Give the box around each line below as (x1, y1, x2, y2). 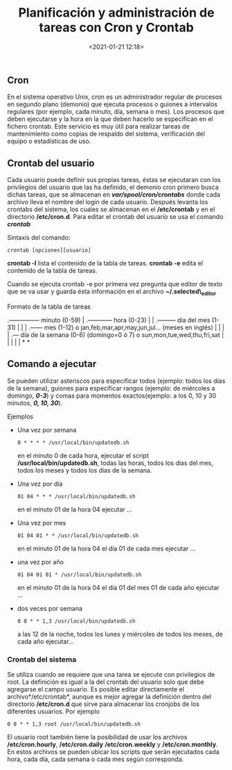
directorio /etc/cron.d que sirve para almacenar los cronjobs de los (7, 700, 199, 708)
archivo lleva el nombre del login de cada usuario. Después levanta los (7, 198, 208, 206)
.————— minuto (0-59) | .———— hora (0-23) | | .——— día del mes (7, 316, 211, 324)
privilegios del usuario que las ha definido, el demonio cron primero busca (7, 183, 220, 192)
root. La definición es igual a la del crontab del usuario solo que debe (7, 678, 204, 686)
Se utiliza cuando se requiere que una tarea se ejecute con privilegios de (7, 671, 215, 679)
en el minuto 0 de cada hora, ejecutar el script (17, 451, 149, 459)
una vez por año (17, 557, 64, 566)
